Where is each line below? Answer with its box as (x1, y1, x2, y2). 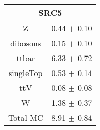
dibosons (10, 37, 41, 49)
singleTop (9, 67, 43, 79)
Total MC (8, 112, 43, 123)
